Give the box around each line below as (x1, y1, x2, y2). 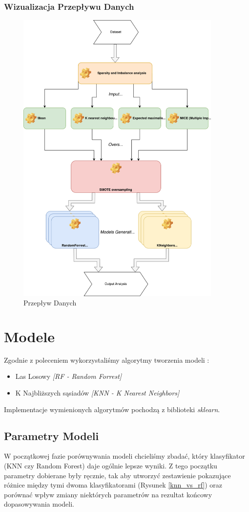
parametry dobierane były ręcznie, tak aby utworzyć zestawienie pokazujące (4, 470, 231, 480)
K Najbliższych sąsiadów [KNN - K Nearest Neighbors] (15, 388, 180, 398)
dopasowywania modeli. (4, 499, 74, 509)
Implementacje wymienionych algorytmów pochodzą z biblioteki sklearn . (4, 404, 220, 414)
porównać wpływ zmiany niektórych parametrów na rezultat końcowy (4, 489, 212, 499)
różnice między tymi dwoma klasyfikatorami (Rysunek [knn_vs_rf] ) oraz (4, 480, 223, 490)
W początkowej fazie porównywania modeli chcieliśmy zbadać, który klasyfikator (4, 451, 245, 461)
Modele (4, 326, 55, 346)
